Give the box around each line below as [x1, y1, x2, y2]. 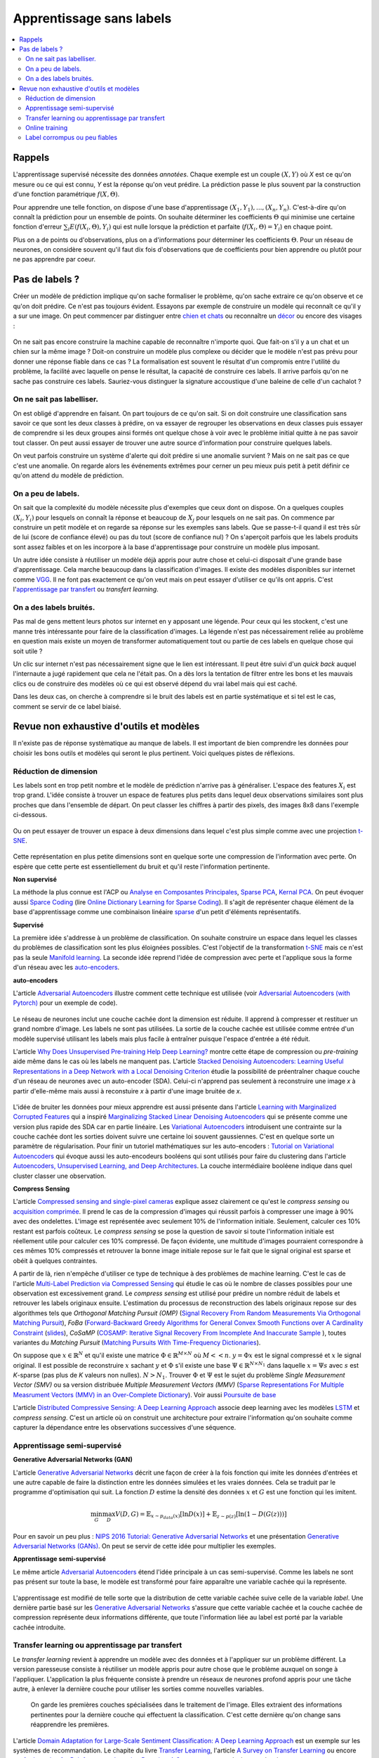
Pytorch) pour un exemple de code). [13, 999, 118, 1007]
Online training [25, 124, 68, 132]
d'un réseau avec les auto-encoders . [13, 963, 120, 972]
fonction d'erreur [13, 222, 62, 231]
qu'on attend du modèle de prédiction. [13, 471, 124, 480]
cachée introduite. [13, 1623, 66, 1631]
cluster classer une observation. [13, 1172, 107, 1180]
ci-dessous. [13, 811, 48, 819]
